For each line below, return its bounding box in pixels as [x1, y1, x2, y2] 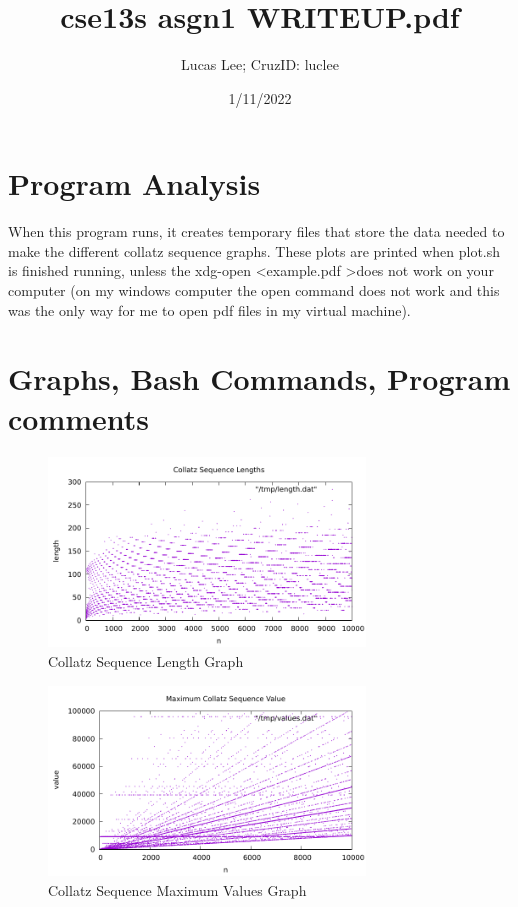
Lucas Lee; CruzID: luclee [181, 54, 339, 75]
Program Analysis [8, 163, 261, 204]
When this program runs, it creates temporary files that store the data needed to [8, 221, 505, 242]
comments [8, 397, 150, 438]
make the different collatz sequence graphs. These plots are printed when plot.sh [8, 240, 501, 261]
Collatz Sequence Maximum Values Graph [48, 879, 307, 900]
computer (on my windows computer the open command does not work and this [8, 280, 500, 301]
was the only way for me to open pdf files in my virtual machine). [8, 299, 411, 320]
